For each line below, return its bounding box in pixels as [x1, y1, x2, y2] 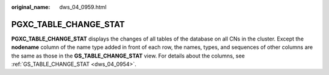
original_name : [11, 4, 51, 10]
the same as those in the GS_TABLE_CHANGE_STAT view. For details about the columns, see [11, 52, 245, 59]
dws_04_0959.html [59, 4, 107, 10]
